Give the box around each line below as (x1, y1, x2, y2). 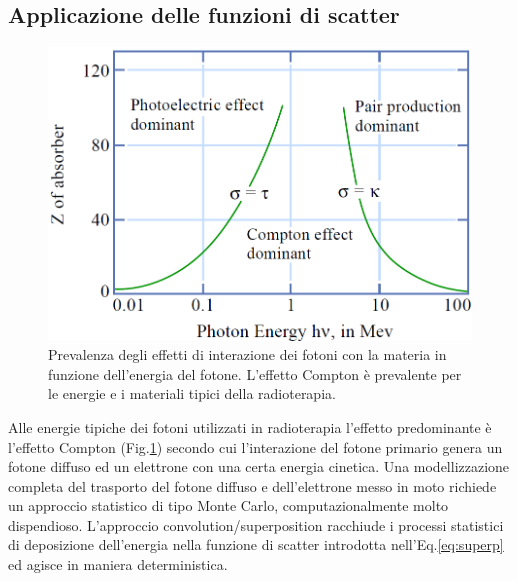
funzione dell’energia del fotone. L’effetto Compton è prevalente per (48, 363, 462, 384)
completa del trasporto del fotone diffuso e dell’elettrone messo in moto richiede (8, 475, 497, 496)
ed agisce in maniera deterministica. (8, 554, 228, 575)
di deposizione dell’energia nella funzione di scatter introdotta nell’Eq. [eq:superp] (8, 534, 504, 555)
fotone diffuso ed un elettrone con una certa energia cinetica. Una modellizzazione (8, 456, 510, 477)
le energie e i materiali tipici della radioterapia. (48, 383, 336, 404)
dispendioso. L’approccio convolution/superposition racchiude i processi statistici (8, 514, 504, 535)
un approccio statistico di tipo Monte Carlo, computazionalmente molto (8, 495, 449, 516)
